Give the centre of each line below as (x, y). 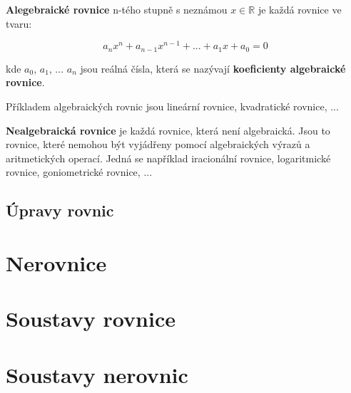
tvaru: (19, 23)
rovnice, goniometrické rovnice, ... (79, 172)
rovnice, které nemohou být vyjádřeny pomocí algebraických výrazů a (158, 144)
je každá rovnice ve (300, 9)
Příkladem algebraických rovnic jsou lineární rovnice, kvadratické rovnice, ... (172, 106)
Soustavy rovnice (91, 319)
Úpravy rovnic (60, 210)
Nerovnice (56, 262)
